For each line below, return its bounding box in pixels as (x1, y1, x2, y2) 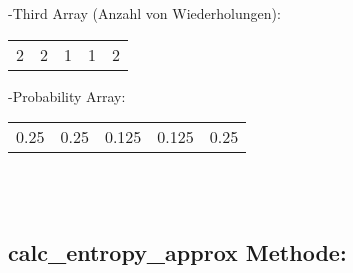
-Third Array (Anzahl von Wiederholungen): (8, 3, 281, 23)
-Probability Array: (8, 85, 126, 106)
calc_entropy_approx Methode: (8, 236, 347, 267)
